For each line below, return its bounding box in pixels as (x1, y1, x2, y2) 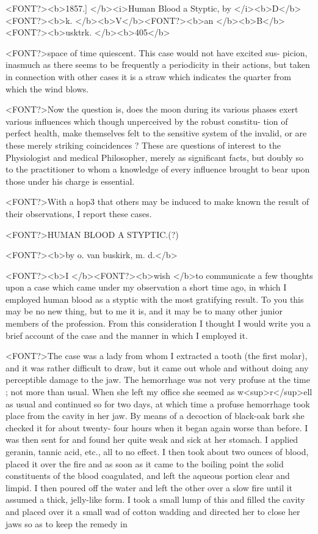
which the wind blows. (5, 82, 89, 95)
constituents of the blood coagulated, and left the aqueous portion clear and (5, 469, 290, 482)
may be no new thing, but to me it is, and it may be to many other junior (5, 305, 283, 317)
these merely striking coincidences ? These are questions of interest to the (5, 138, 281, 151)
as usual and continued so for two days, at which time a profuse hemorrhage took (5, 397, 310, 410)
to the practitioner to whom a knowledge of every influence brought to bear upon (5, 163, 310, 176)
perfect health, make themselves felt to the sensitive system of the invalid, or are (5, 127, 307, 139)
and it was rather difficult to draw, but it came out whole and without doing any (5, 361, 309, 374)
